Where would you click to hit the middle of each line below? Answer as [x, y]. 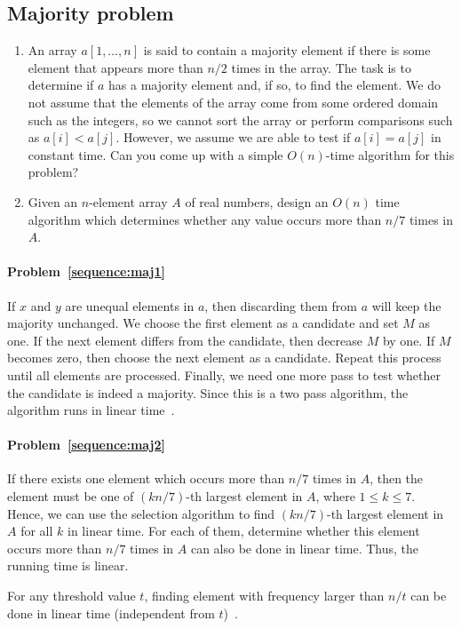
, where [335, 496]
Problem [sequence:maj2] [87, 445]
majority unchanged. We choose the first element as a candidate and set [203, 323]
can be [429, 596]
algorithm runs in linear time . [91, 410]
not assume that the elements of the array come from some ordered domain [233, 102]
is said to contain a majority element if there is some [287, 50]
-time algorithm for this [390, 154]
